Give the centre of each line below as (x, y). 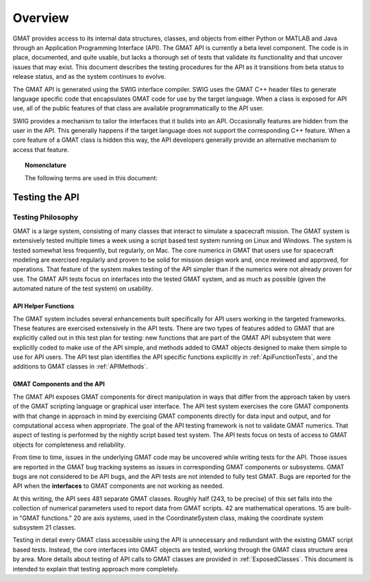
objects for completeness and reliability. (69, 445)
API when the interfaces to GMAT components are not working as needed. (118, 486)
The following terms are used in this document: (91, 177)
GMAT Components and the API (59, 384)
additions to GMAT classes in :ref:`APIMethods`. (80, 367)
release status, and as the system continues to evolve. (89, 77)
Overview (41, 18)
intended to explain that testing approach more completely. (96, 569)
